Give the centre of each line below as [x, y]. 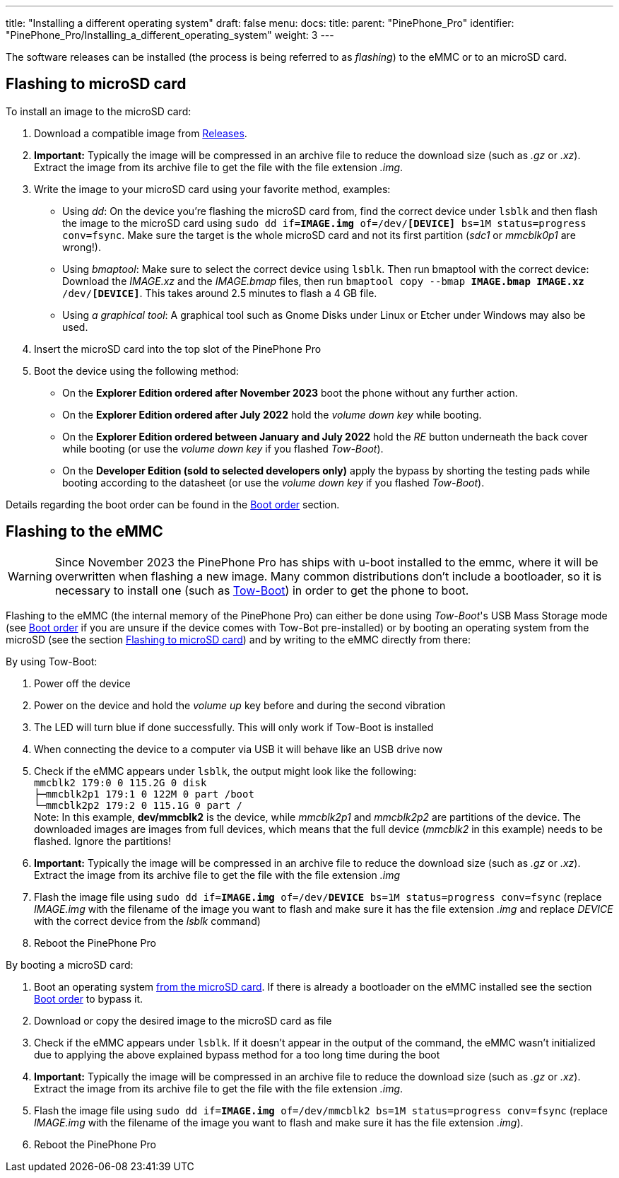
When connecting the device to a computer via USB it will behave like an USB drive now [238, 749]
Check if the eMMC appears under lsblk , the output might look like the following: [225, 771]
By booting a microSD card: [70, 964]
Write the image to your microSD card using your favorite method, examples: [212, 189]
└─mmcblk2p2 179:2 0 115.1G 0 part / [138, 805]
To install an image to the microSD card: [99, 111]
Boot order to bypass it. [89, 998]
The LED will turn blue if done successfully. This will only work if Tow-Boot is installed [234, 727]
